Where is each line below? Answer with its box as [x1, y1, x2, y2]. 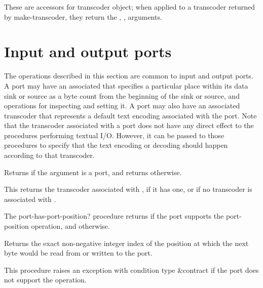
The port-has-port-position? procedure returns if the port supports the [4, 211, 224, 221]
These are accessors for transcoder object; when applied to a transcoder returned [4, 2, 255, 12]
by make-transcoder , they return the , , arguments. [4, 11, 162, 22]
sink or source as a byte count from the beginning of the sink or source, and [4, 90, 240, 101]
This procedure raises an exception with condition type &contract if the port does [4, 264, 259, 275]
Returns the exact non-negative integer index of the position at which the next [4, 237, 249, 248]
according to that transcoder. [4, 150, 95, 160]
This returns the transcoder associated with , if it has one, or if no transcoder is [4, 184, 252, 194]
